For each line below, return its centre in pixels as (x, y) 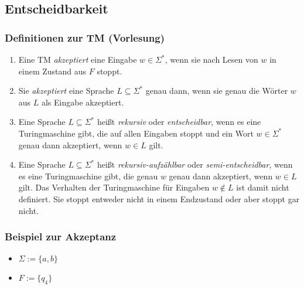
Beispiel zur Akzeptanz (61, 237)
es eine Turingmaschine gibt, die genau (88, 176)
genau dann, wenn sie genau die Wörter (217, 91)
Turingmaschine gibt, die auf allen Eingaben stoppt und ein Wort (136, 133)
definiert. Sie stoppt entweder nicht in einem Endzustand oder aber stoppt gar (159, 198)
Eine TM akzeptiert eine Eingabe (78, 59)
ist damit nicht (263, 187)
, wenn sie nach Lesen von (211, 59)
